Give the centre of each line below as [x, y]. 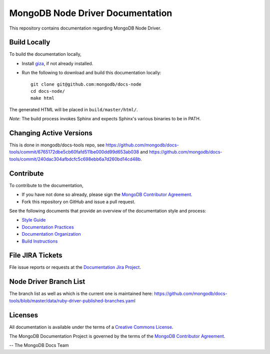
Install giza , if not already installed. [57, 63]
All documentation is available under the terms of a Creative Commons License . [91, 327]
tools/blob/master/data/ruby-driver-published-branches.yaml [72, 300]
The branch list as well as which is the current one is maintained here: [81, 294]
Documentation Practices [48, 227]
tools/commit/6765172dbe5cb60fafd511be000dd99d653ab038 [74, 152]
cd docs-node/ [48, 91]
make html [42, 98]
